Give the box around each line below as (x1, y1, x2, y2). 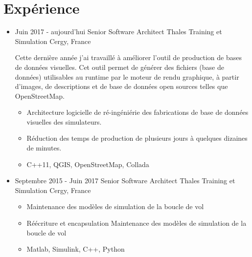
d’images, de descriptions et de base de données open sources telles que (15, 81, 228, 91)
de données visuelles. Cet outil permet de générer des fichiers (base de (15, 62, 224, 72)
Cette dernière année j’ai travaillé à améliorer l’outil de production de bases (15, 52, 242, 63)
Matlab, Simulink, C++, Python (26, 244, 125, 254)
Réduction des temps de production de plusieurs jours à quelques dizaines (26, 133, 248, 143)
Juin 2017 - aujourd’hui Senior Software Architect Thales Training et (15, 26, 222, 37)
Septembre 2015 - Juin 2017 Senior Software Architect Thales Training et (15, 175, 235, 186)
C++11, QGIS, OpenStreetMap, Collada (26, 159, 149, 169)
